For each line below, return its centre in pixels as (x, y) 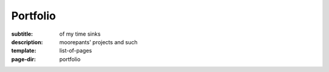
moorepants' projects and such (98, 42)
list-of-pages (76, 51)
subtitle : (22, 34)
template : (24, 51)
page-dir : (23, 59)
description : (27, 42)
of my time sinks (80, 34)
